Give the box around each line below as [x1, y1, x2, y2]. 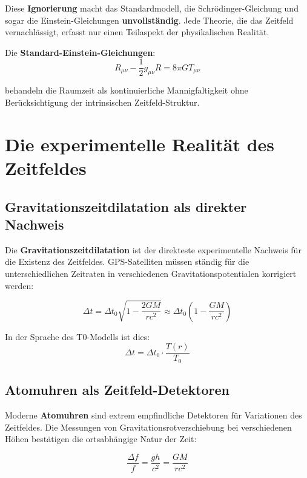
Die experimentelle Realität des [5, 131, 275, 156]
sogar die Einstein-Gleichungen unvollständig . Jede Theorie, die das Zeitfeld [5, 13, 294, 26]
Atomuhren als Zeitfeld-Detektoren [5, 380, 230, 399]
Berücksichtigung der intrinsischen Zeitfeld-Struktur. [5, 96, 200, 109]
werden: [5, 279, 34, 292]
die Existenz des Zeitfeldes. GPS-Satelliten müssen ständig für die [5, 255, 249, 268]
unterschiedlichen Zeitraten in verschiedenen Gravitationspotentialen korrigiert [5, 267, 297, 279]
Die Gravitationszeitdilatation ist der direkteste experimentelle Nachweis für [5, 243, 302, 256]
